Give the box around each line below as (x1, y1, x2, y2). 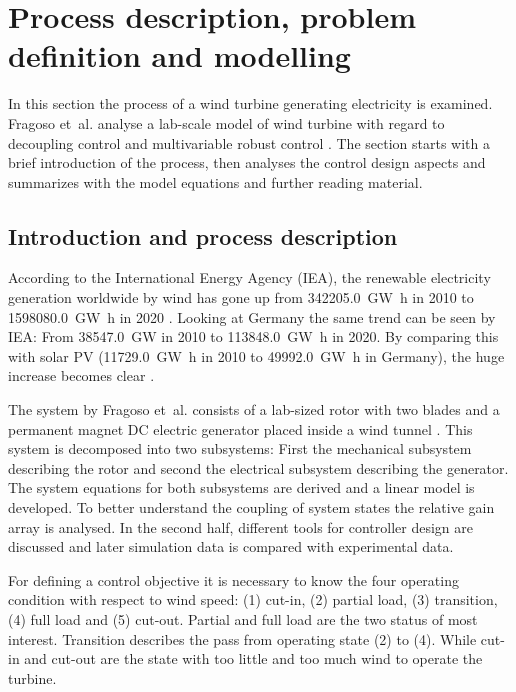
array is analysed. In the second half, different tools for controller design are (8, 516, 473, 537)
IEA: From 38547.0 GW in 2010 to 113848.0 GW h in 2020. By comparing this (8, 326, 499, 347)
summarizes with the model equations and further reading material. (8, 171, 423, 192)
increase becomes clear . (8, 365, 155, 386)
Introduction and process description (8, 220, 398, 251)
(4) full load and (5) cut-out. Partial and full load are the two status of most (8, 608, 478, 629)
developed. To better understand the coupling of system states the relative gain (8, 497, 495, 518)
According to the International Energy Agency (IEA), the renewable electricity (8, 267, 491, 288)
